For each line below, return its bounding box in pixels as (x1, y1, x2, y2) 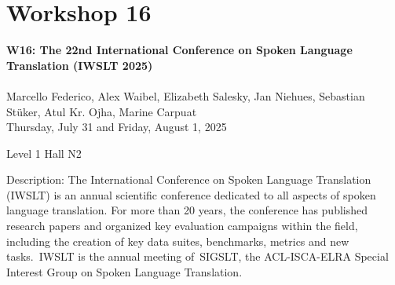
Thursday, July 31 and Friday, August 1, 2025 (6, 119, 227, 135)
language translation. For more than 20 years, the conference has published (6, 202, 368, 218)
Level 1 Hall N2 (6, 144, 82, 161)
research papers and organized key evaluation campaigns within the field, (6, 217, 358, 234)
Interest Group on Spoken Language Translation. (6, 263, 243, 280)
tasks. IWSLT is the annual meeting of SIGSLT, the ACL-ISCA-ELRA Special (6, 248, 389, 265)
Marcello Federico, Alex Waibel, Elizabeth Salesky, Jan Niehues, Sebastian (6, 87, 365, 104)
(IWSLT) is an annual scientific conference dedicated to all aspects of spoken (6, 186, 376, 203)
